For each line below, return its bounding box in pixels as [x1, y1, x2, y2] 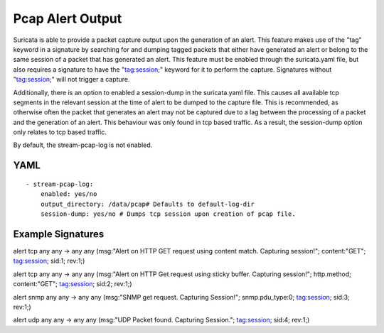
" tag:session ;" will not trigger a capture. [13, 75, 130, 84]
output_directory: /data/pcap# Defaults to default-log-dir [40, 200, 255, 208]
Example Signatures [13, 228, 105, 240]
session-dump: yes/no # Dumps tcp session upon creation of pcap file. [40, 210, 296, 218]
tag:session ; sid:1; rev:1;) [13, 256, 85, 266]
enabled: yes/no [40, 190, 97, 198]
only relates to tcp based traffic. [13, 128, 107, 136]
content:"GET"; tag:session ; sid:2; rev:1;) [13, 280, 132, 288]
